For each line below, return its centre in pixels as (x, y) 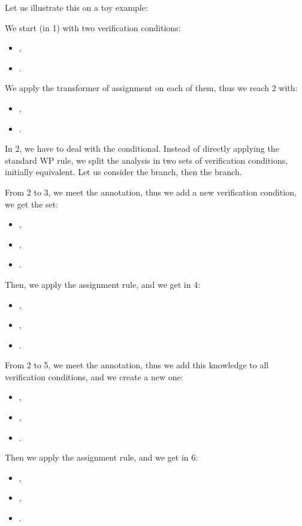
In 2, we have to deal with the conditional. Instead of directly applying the (142, 148)
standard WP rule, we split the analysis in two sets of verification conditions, (147, 160)
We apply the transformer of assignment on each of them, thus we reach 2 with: (151, 88)
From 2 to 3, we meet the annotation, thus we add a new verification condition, (151, 192)
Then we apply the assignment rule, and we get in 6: (102, 457)
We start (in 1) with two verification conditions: (93, 27)
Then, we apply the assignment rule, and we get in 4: (103, 284)
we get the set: (32, 204)
